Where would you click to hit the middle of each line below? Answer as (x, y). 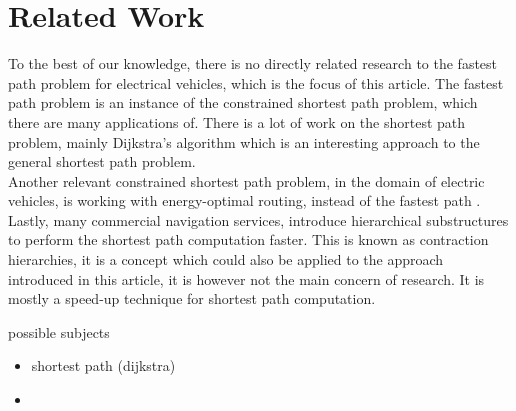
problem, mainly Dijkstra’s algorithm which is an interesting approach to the (244, 141)
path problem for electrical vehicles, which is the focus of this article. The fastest (256, 82)
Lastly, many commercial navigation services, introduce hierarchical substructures (258, 219)
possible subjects (59, 331)
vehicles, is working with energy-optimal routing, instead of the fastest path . (244, 200)
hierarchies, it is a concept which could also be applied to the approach (226, 259)
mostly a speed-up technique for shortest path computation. (192, 298)
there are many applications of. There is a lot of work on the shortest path (237, 121)
